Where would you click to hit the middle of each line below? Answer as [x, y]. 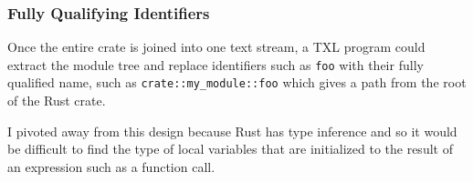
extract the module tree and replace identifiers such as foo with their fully [215, 64]
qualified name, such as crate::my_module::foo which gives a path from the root [237, 82]
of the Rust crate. [57, 101]
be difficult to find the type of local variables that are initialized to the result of [230, 149]
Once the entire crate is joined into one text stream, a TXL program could [216, 47]
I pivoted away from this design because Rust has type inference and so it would [232, 131]
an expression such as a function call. [111, 166]
